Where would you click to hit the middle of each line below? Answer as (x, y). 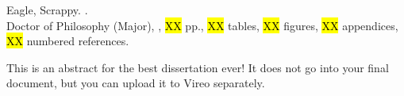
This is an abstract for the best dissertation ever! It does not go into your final (198, 67)
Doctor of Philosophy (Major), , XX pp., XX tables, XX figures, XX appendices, (202, 25)
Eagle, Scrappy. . (47, 10)
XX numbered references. (68, 41)
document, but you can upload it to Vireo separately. (136, 83)
